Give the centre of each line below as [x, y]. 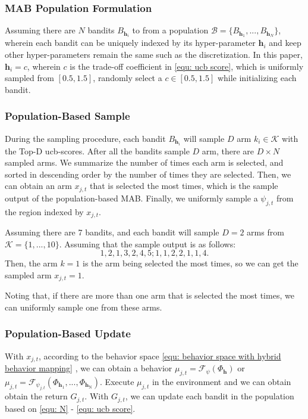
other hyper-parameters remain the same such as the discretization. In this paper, [154, 54]
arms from [265, 232]
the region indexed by [44, 211]
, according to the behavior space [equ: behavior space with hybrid [160, 356]
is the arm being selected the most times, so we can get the [190, 263]
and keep [285, 43]
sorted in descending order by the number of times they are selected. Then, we [148, 174]
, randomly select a [128, 78]
